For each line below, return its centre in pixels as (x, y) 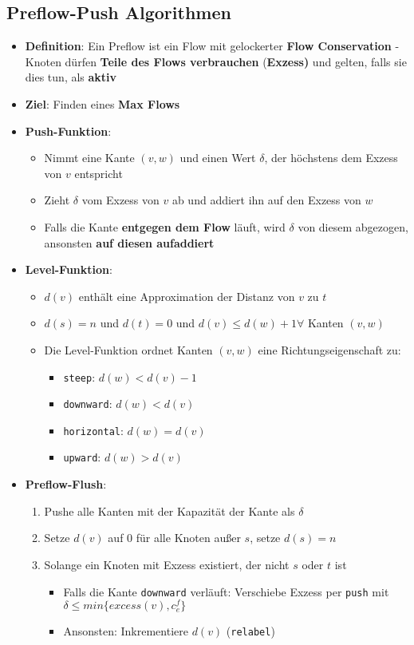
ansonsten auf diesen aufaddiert (129, 242)
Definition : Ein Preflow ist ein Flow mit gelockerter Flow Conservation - (212, 46)
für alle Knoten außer (188, 538)
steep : (79, 376)
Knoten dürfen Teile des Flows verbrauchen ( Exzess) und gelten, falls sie (216, 61)
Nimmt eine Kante (89, 158)
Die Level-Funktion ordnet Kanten (128, 349)
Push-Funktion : (68, 131)
